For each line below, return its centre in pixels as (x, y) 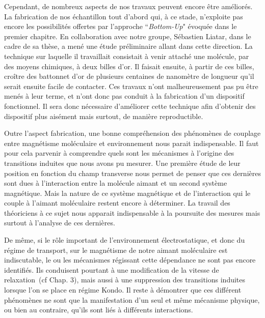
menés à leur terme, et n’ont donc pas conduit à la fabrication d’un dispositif (124, 96)
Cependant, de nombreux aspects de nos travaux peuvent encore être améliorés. (128, 6)
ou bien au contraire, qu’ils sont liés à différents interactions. (99, 310)
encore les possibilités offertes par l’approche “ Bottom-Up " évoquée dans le (121, 26)
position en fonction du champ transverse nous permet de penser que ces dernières (132, 173)
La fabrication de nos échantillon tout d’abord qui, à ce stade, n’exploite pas (124, 16)
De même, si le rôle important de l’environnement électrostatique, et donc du (125, 240)
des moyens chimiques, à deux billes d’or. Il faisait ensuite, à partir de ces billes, (129, 66)
